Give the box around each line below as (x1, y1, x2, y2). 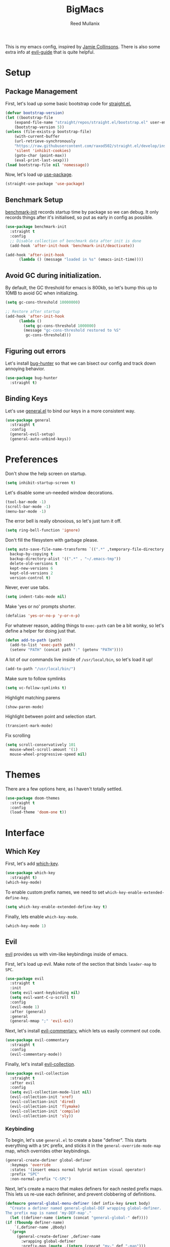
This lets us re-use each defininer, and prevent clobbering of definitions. (5, 1191, 156, 1197)
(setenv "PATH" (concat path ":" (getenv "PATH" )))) (10, 647, 123, 652)
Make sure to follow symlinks (5, 675, 66, 681)
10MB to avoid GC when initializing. (5, 290, 78, 296)
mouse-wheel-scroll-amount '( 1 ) (10, 747, 78, 752)
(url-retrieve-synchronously (14, 139, 76, 144)
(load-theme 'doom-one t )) (10, 810, 67, 815)
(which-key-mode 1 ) (5, 923, 47, 929)
